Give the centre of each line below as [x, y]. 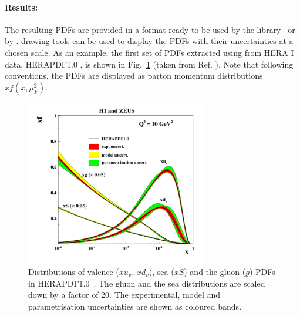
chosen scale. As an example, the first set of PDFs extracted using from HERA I [149, 52]
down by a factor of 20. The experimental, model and [124, 295]
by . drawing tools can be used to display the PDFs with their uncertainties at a [149, 41]
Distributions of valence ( [74, 272]
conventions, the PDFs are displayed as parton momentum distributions [134, 75]
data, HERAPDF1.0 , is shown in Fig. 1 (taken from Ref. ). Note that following [149, 64]
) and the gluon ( [215, 272]
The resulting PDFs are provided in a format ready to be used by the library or [150, 29]
